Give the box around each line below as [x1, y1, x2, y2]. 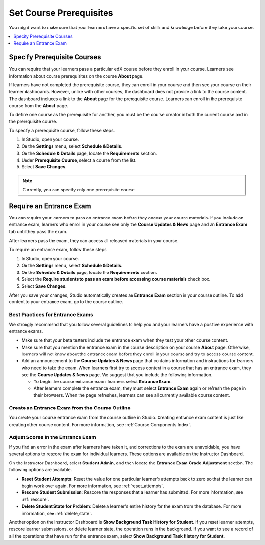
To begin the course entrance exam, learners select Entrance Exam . [33, 379, 172, 384]
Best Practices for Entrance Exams [9, 311, 93, 318]
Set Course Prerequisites [9, 7, 113, 18]
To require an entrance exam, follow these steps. [9, 246, 108, 252]
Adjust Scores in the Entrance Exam [9, 434, 96, 440]
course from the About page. [9, 103, 69, 109]
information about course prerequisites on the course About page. [9, 73, 144, 79]
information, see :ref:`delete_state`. [21, 510, 93, 516]
